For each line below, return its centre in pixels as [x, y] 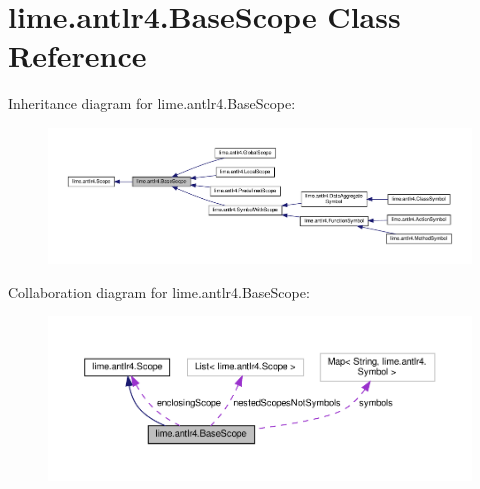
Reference [77, 55]
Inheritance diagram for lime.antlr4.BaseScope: [152, 103]
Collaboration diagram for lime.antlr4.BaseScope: [159, 291]
